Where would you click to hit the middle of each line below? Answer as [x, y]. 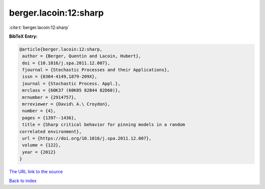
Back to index [23, 181]
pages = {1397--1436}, [50, 118]
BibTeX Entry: [23, 36]
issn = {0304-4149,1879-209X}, [60, 77]
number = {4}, [39, 111]
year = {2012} [39, 152]
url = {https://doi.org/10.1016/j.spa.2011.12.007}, [87, 138]
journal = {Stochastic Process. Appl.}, [71, 83]
